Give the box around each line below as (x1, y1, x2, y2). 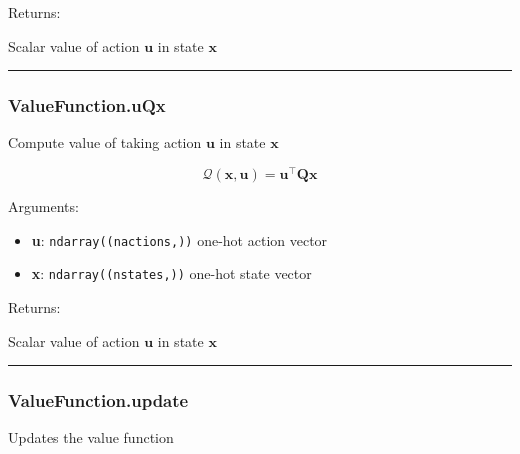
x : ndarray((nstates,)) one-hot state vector (31, 263, 312, 284)
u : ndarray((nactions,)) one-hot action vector (31, 229, 328, 250)
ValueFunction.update (8, 388, 189, 413)
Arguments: (8, 196, 79, 217)
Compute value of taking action (8, 132, 202, 153)
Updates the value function (8, 427, 174, 448)
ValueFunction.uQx (8, 93, 166, 118)
